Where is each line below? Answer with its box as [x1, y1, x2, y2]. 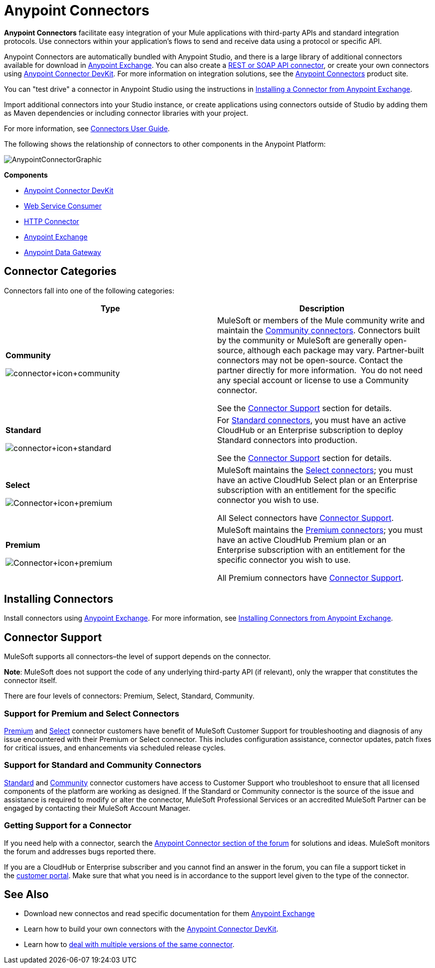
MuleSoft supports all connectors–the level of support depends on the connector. [4, 652, 271, 661]
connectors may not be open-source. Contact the [217, 355, 403, 365]
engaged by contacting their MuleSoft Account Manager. [4, 803, 190, 812]
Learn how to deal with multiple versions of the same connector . [24, 940, 235, 949]
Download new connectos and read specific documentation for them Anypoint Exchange [24, 909, 315, 918]
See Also [4, 888, 49, 901]
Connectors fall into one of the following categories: [4, 286, 174, 295]
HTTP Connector [24, 217, 79, 226]
